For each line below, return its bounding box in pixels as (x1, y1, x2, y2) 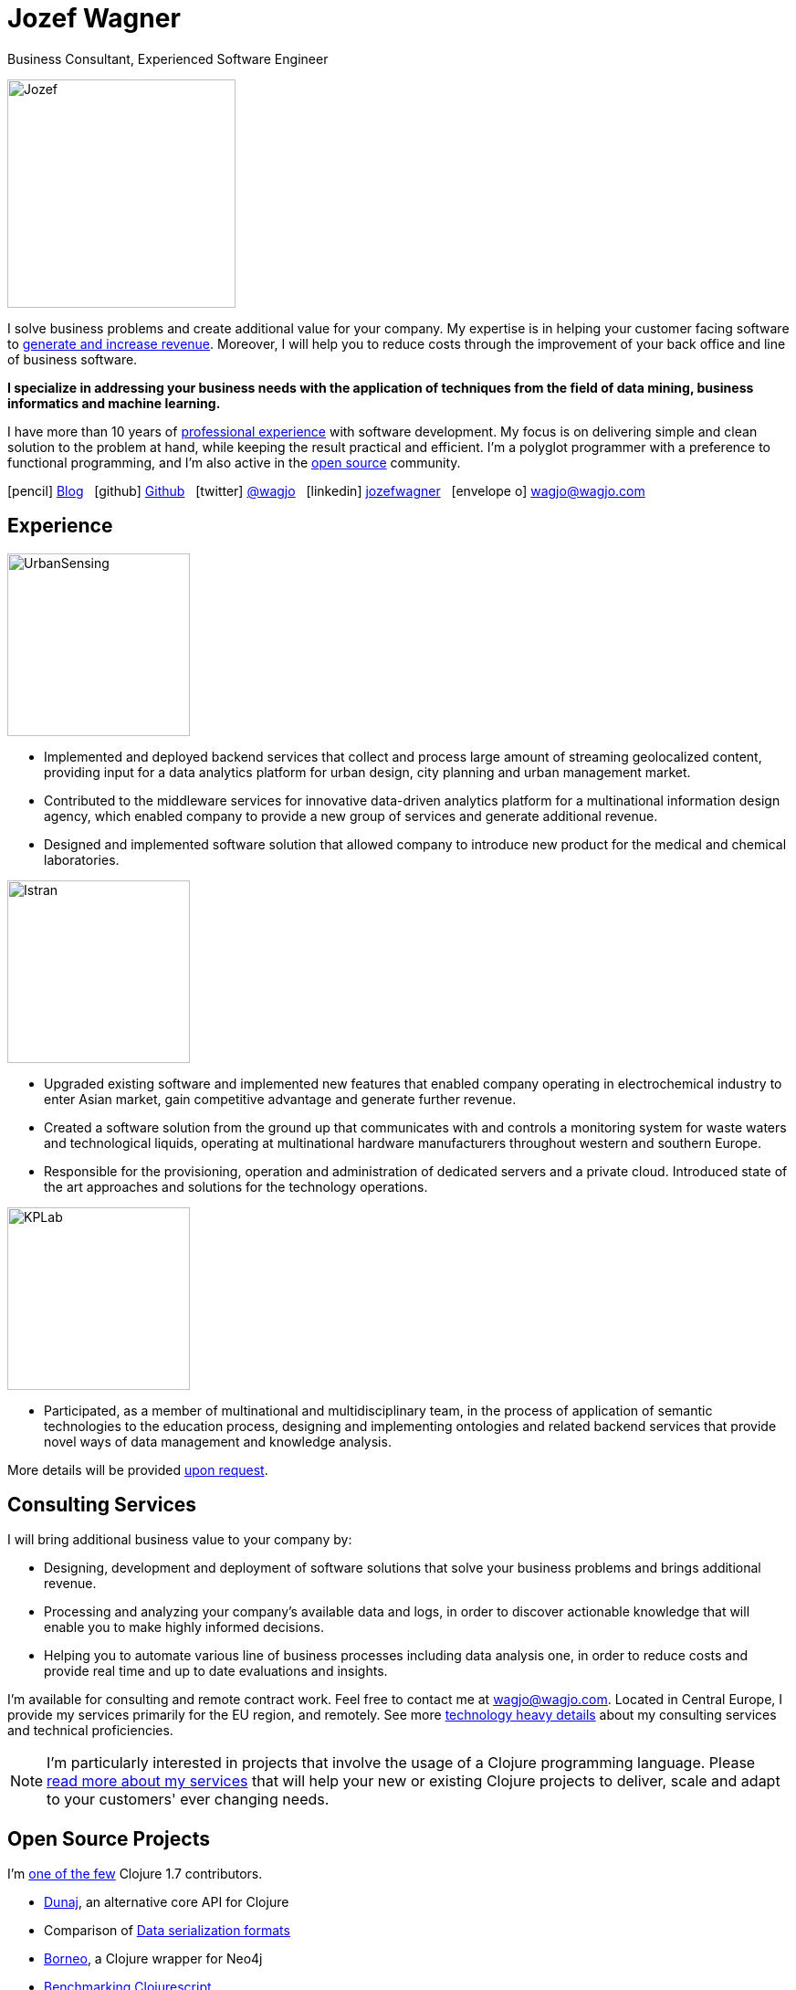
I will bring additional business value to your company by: (7, 1532, 352, 1548)
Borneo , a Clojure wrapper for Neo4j (44, 1951, 263, 1967)
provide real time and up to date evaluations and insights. (44, 1663, 388, 1679)
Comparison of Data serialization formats (44, 1922, 290, 1939)
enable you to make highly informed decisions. (44, 1619, 324, 1636)
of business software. (7, 351, 138, 367)
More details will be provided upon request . (7, 1461, 268, 1478)
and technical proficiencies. (7, 1722, 173, 1739)
